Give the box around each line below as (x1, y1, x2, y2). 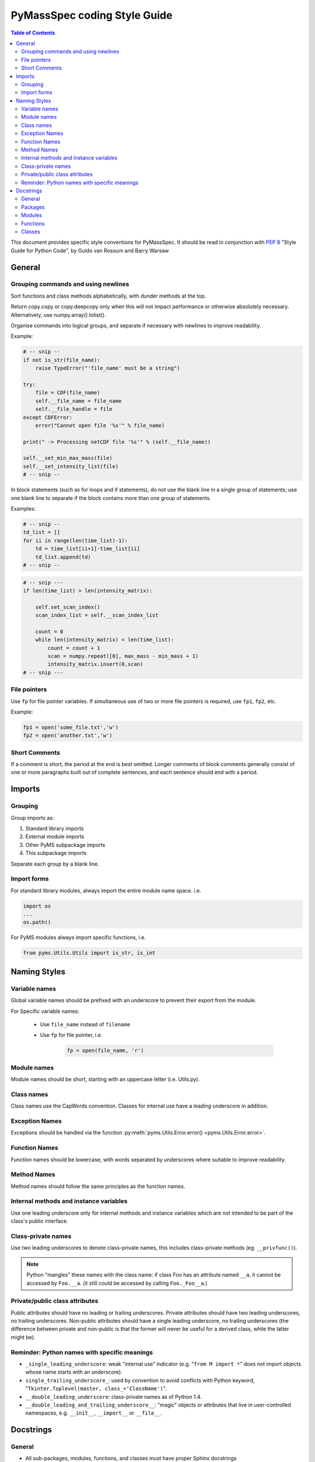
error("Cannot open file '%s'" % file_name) (35, 422, 165, 429)
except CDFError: (23, 414, 73, 420)
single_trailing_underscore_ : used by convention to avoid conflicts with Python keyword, (25, 1377, 255, 1384)
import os (23, 902, 51, 909)
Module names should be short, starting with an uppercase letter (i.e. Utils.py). (10, 1076, 200, 1083)
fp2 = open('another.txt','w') (23, 732, 113, 739)
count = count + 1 (47, 644, 100, 651)
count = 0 (35, 628, 64, 635)
